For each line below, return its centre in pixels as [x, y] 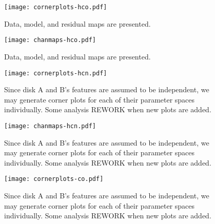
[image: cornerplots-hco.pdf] [56, 7]
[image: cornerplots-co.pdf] [54, 179]
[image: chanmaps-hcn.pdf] [50, 126]
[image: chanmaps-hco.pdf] [50, 40]
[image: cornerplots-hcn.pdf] [56, 73]
